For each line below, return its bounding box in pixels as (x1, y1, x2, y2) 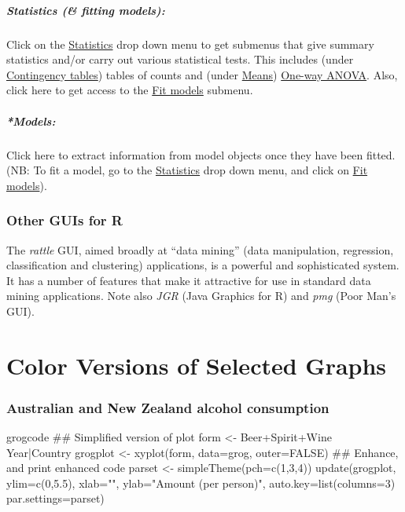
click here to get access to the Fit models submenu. (6, 82, 253, 98)
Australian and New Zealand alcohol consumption (6, 397, 330, 417)
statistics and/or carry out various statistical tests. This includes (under (6, 51, 354, 68)
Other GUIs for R (6, 210, 123, 230)
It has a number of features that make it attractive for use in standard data (6, 272, 371, 288)
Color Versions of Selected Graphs (6, 349, 387, 381)
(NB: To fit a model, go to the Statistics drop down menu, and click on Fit (6, 162, 368, 178)
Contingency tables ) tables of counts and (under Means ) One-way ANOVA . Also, (6, 66, 398, 82)
